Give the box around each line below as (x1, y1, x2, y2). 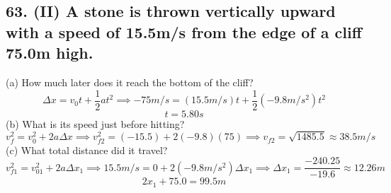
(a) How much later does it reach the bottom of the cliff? (6, 74, 254, 89)
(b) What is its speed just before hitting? (6, 116, 185, 131)
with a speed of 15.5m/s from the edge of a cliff (6, 21, 362, 42)
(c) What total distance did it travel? (6, 142, 168, 157)
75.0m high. (6, 42, 93, 64)
